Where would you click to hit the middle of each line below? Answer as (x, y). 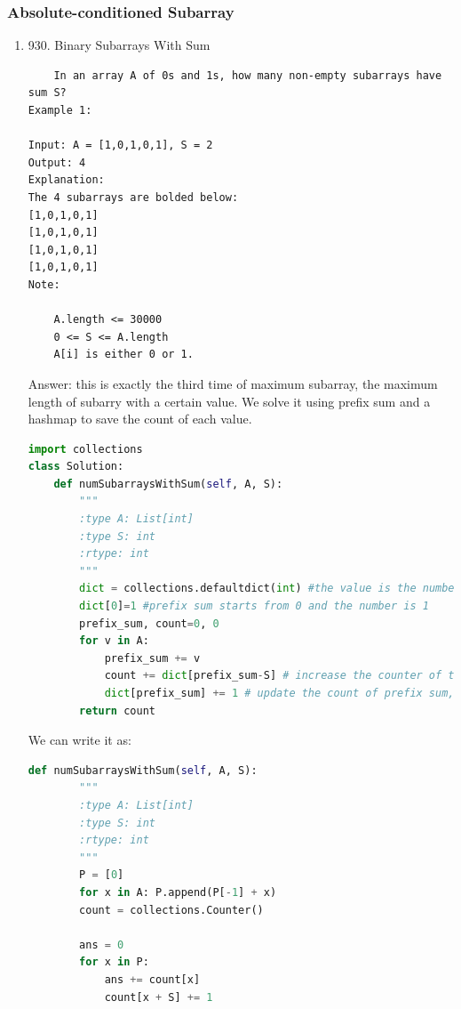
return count (117, 710)
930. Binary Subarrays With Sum (119, 45)
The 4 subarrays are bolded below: (133, 197)
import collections (85, 449)
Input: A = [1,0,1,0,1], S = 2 (120, 145)
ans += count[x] (152, 979)
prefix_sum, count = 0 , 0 (149, 623)
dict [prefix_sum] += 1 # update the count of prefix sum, (279, 693)
